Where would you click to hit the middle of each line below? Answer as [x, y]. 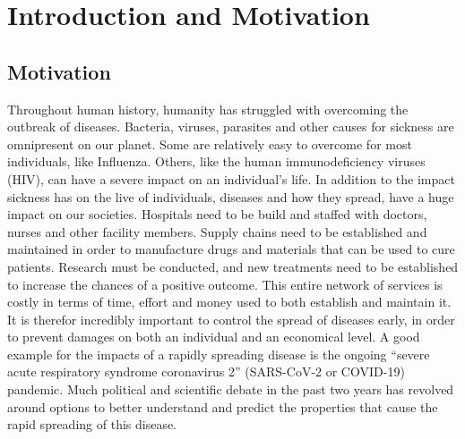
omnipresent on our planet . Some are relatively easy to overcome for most [210, 144]
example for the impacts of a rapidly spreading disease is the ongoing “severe [219, 354]
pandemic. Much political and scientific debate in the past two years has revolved [231, 389]
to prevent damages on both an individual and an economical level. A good [214, 337]
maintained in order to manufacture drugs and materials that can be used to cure [231, 249]
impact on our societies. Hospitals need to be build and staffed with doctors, [217, 214]
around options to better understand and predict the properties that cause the [223, 406]
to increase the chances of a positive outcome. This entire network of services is [225, 284]
